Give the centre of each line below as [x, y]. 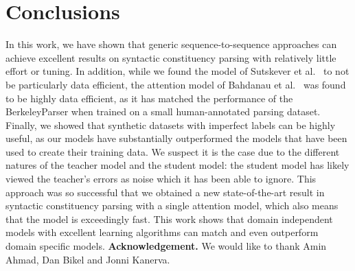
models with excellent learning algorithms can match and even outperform [162, 232]
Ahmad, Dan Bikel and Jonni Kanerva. [88, 259]
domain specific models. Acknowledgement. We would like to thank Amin [166, 246]
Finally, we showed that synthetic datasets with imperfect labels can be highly [171, 125]
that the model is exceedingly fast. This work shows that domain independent [169, 219]
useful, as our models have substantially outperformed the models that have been [176, 138]
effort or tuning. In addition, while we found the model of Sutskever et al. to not [177, 71]
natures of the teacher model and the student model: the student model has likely [177, 165]
